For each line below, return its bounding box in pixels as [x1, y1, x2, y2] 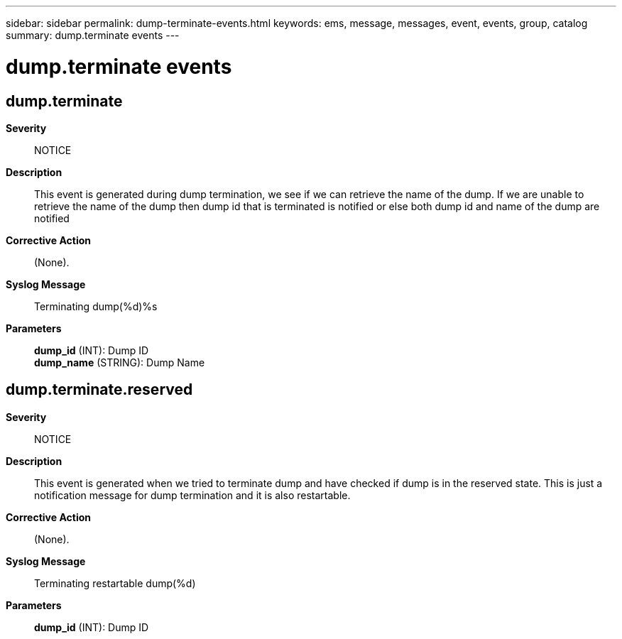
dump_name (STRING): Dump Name [34, 356, 205, 368]
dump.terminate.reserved [6, 381, 193, 399]
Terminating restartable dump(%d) [34, 577, 196, 589]
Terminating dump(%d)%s [34, 300, 158, 312]
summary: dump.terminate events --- [6, 29, 180, 41]
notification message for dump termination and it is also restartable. [34, 488, 351, 501]
